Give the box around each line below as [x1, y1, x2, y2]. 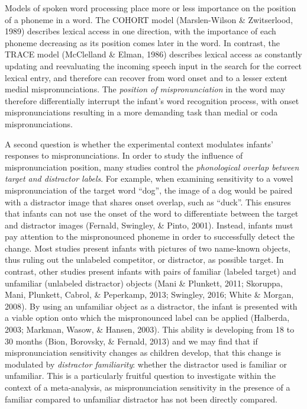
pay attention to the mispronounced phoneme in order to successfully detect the [5, 230, 295, 243]
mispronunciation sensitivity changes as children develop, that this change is [5, 346, 281, 359]
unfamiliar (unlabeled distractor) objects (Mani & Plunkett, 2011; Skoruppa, [5, 276, 283, 289]
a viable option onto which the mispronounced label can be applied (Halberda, [5, 311, 290, 324]
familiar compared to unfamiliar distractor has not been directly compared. [5, 392, 277, 405]
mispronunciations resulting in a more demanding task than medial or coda [5, 106, 278, 118]
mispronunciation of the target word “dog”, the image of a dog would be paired [5, 183, 293, 196]
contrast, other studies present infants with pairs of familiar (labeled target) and [5, 265, 296, 278]
